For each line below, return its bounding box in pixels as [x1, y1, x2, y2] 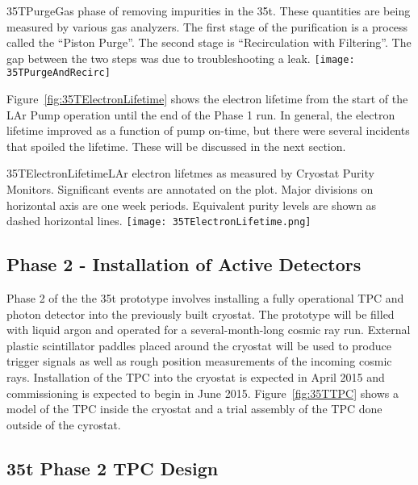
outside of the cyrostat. [6, 416, 121, 433]
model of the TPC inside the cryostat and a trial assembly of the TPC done [6, 400, 382, 417]
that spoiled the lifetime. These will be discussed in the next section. [6, 137, 346, 154]
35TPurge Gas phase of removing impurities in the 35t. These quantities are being [6, 2, 411, 19]
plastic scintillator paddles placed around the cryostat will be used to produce [6, 337, 391, 353]
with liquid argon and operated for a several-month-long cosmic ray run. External [6, 321, 411, 338]
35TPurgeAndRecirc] [6, 67, 111, 79]
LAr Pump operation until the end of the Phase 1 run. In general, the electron [6, 106, 395, 123]
